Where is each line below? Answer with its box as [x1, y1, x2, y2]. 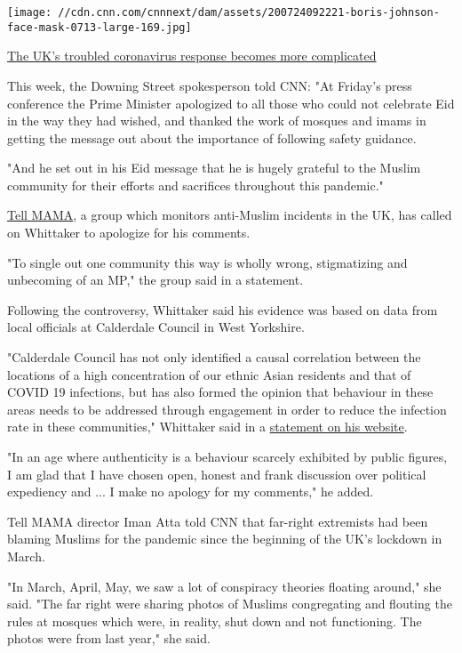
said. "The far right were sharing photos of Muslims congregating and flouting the [7, 594, 452, 613]
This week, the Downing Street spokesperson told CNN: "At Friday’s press [7, 76, 412, 94]
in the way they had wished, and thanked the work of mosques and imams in [7, 111, 426, 130]
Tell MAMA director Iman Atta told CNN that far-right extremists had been [7, 512, 428, 530]
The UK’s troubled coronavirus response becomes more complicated [7, 46, 377, 65]
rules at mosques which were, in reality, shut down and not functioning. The [7, 611, 422, 630]
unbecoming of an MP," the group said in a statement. [7, 270, 304, 289]
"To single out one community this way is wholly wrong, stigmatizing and [7, 253, 408, 271]
